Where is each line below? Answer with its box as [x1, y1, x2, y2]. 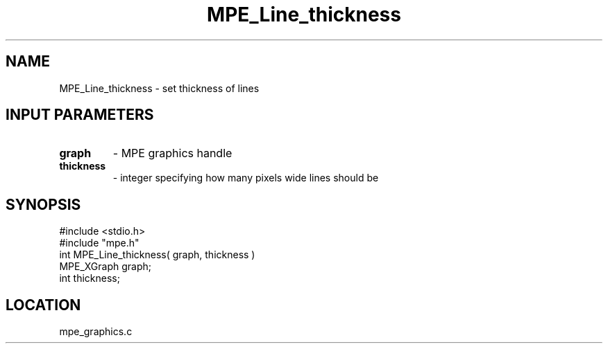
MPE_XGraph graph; [59, 260, 152, 273]
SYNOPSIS [6, 195, 81, 213]
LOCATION [6, 296, 81, 314]
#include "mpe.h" [59, 237, 140, 249]
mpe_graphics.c [59, 325, 133, 338]
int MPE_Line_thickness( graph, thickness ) [59, 249, 255, 261]
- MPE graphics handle [112, 146, 233, 161]
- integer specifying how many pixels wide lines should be [112, 172, 379, 184]
